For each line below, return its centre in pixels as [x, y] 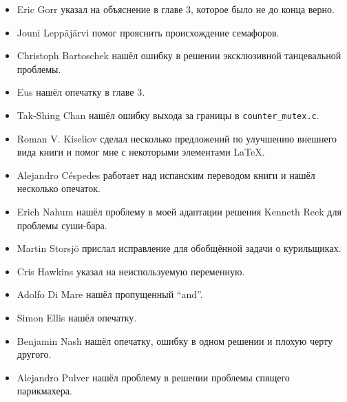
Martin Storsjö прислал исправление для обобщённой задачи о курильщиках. [179, 248]
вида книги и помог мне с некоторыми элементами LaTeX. [141, 152]
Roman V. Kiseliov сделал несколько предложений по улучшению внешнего [177, 138]
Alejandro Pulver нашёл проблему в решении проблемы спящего [153, 377]
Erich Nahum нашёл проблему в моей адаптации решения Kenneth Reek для [179, 211]
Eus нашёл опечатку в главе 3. [81, 92]
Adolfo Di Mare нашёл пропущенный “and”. [110, 294]
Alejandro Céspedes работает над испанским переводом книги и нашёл [166, 174]
